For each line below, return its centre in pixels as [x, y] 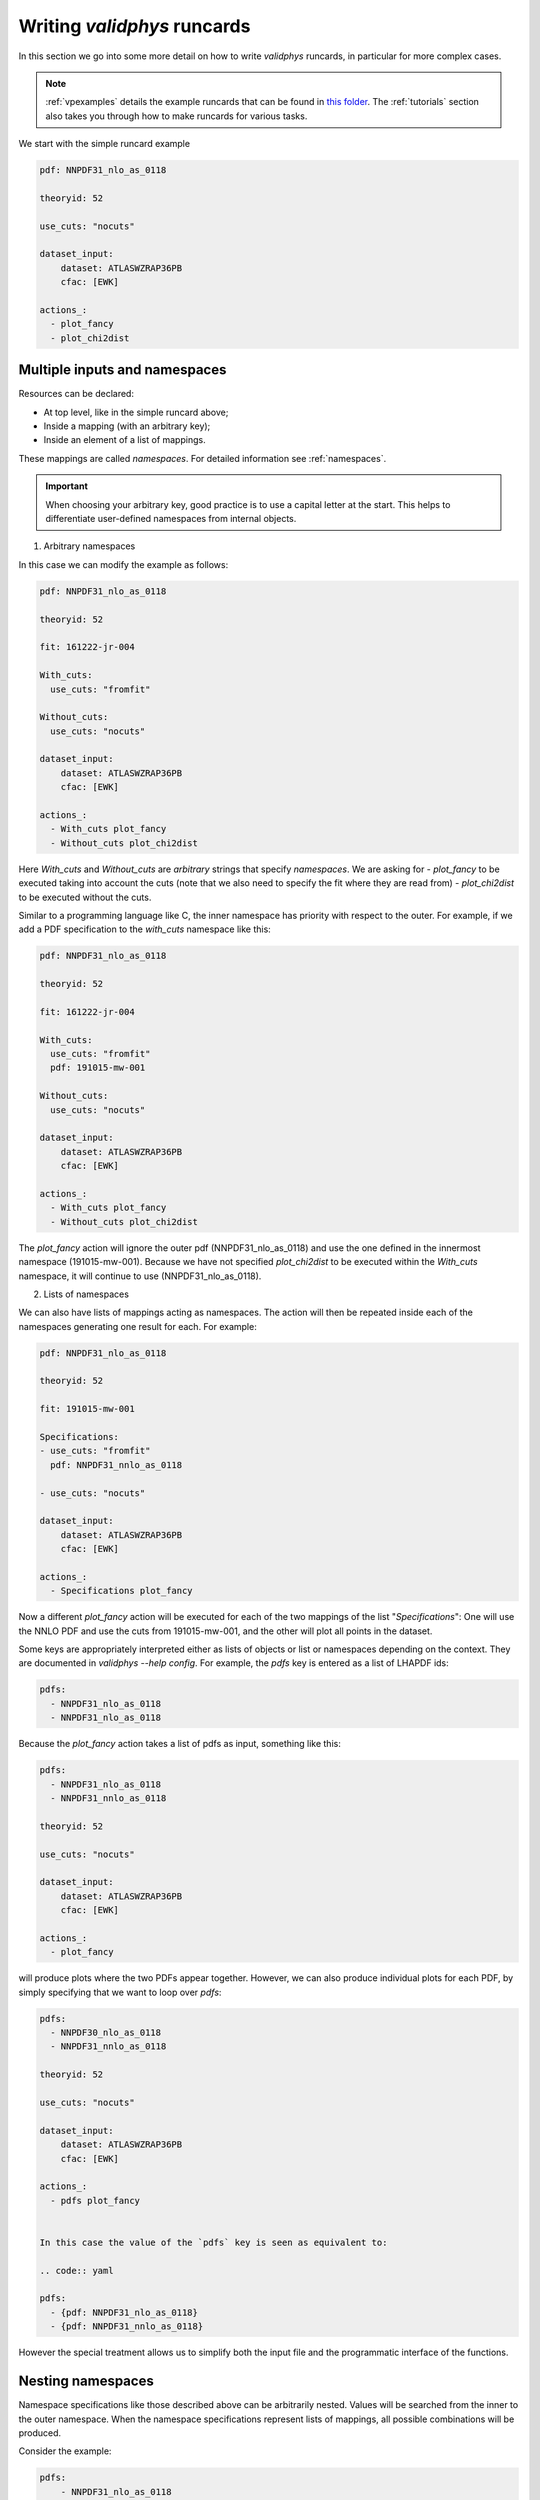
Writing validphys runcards [134, 26]
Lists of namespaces [86, 1294]
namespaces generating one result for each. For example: [137, 1326]
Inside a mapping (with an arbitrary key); [127, 426]
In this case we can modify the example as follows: [123, 564]
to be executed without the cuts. [85, 897]
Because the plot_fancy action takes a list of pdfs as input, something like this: [180, 1744]
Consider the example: [65, 2451]
